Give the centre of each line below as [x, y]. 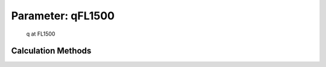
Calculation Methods [51, 51]
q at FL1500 [41, 34]
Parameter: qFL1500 [63, 16]
